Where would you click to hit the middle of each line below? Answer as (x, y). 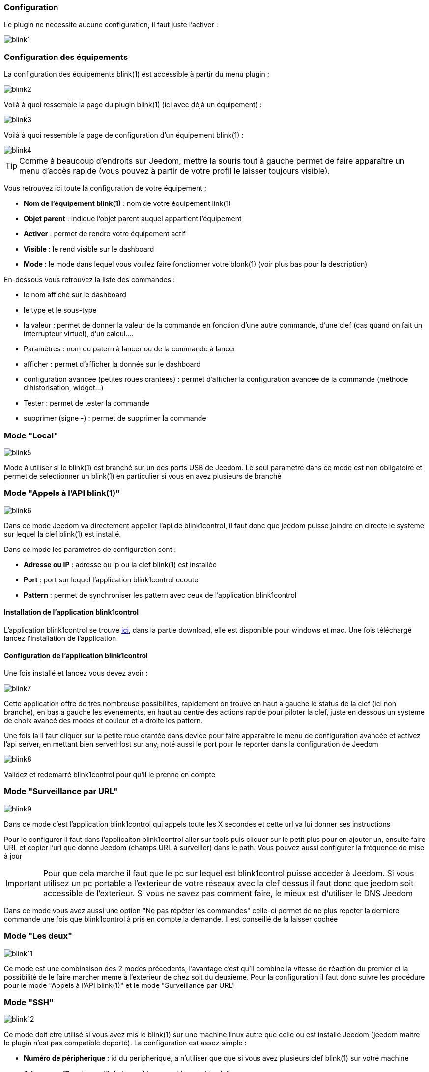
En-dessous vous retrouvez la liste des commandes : (90, 280)
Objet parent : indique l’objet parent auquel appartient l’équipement (133, 219)
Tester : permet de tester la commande (86, 403)
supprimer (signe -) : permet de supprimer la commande (115, 418)
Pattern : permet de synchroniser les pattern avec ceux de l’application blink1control (160, 595)
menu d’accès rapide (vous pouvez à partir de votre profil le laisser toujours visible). (175, 171)
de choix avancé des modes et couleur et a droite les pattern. (103, 721)
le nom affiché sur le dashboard (75, 295)
